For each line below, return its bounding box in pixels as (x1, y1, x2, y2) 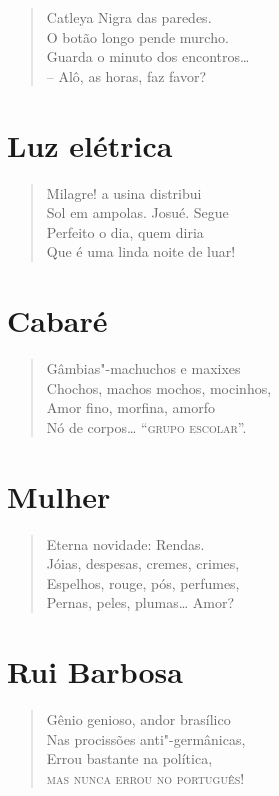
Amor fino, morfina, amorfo (46, 397, 215, 418)
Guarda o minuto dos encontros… (46, 46, 250, 67)
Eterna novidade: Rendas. (46, 533, 205, 554)
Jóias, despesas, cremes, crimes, (46, 553, 240, 574)
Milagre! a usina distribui (46, 182, 202, 203)
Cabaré (7, 300, 108, 341)
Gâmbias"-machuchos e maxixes (46, 358, 241, 378)
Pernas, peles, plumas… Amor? (46, 592, 235, 613)
